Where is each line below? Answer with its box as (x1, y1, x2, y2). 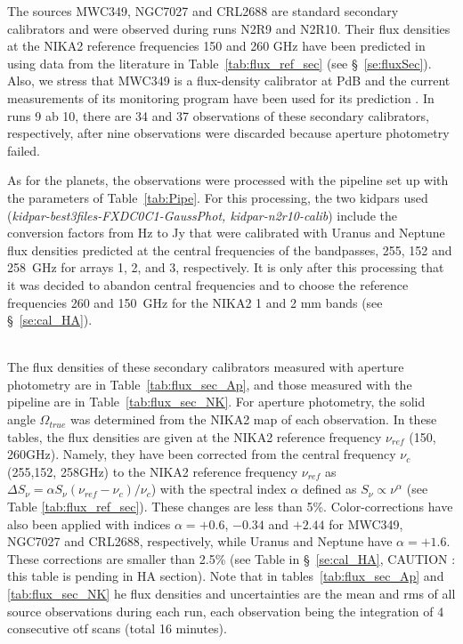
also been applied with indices (7, 514, 171, 533)
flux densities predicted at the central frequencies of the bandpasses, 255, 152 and (7, 240, 452, 259)
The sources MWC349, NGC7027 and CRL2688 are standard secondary (7, 2, 399, 20)
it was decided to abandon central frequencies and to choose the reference (7, 275, 409, 294)
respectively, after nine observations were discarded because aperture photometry (7, 124, 450, 142)
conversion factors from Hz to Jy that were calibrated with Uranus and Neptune (7, 223, 445, 242)
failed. (7, 141, 40, 159)
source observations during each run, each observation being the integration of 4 (7, 601, 444, 620)
